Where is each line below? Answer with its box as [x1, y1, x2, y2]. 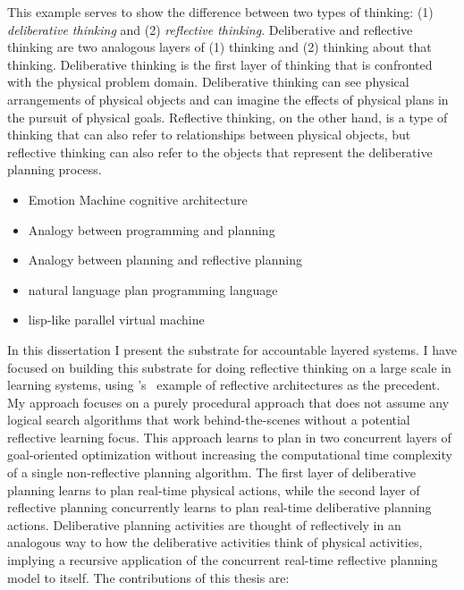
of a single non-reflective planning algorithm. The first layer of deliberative [7, 463, 416, 482]
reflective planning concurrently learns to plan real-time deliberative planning [7, 498, 432, 517]
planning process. [7, 160, 102, 179]
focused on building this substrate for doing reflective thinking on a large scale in [7, 358, 451, 376]
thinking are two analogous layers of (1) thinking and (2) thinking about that [7, 38, 432, 56]
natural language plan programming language [28, 280, 278, 299]
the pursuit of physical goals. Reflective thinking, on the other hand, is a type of [7, 107, 448, 126]
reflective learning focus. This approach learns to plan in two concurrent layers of [7, 427, 451, 446]
